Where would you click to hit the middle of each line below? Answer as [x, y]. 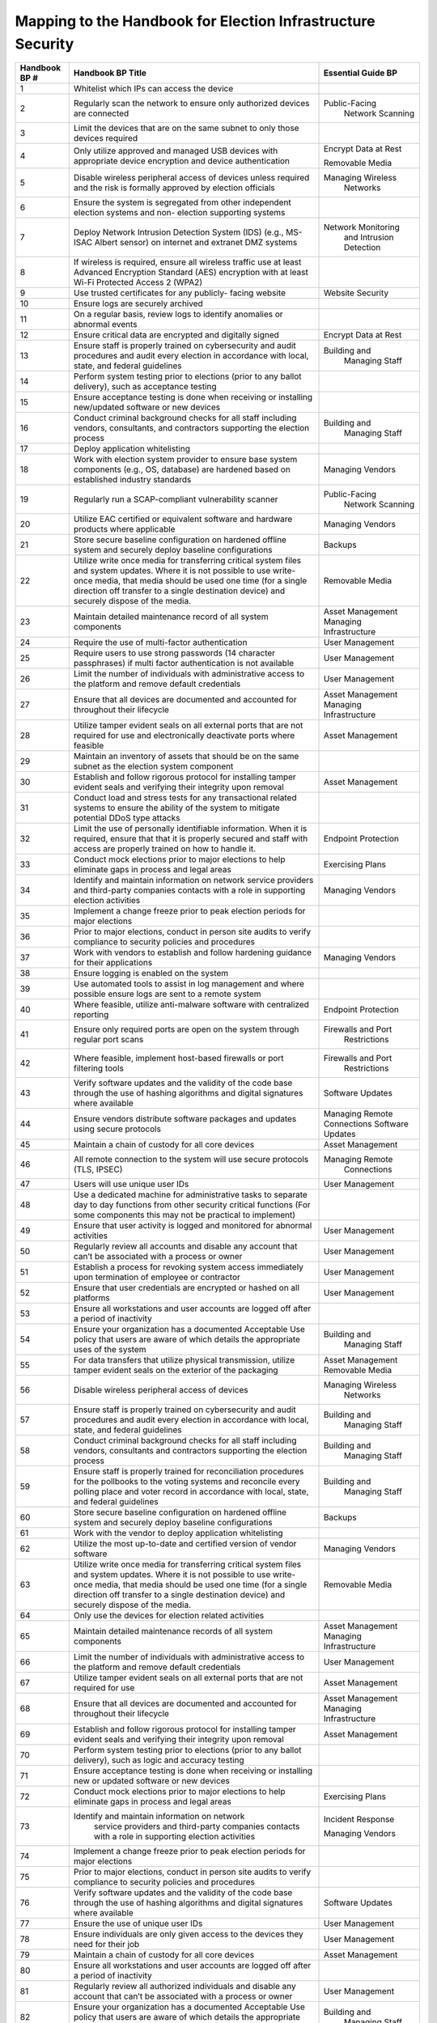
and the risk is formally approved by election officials [174, 188]
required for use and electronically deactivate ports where [184, 736]
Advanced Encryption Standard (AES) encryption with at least [191, 273]
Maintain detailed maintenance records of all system [173, 1631]
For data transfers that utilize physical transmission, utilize [184, 1360]
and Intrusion [369, 237]
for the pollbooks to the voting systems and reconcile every [187, 1482]
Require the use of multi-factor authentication [160, 643]
